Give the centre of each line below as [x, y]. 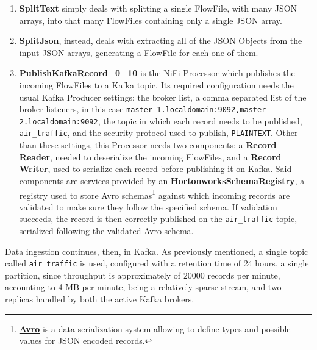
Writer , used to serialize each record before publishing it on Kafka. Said [155, 169]
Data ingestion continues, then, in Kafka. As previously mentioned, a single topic [157, 251]
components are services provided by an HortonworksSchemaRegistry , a [162, 180]
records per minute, [244, 275]
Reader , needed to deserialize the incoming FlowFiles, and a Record [150, 156]
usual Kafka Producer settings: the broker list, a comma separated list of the [163, 97]
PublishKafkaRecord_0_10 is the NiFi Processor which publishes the [157, 73]
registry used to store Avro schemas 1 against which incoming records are [155, 194]
